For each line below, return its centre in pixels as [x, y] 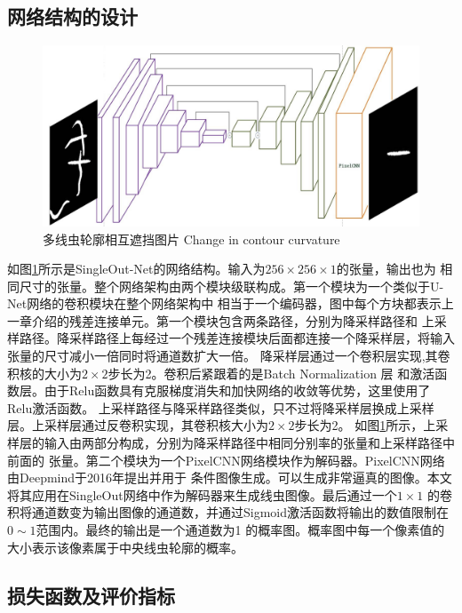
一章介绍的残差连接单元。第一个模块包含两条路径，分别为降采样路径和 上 [221, 320]
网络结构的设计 [72, 16]
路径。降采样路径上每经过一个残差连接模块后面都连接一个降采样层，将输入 [237, 338]
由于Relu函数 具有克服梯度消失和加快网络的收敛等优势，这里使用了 [237, 390]
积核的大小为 [44, 373]
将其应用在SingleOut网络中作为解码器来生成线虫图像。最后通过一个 [202, 494]
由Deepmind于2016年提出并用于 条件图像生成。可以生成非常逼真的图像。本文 [230, 478]
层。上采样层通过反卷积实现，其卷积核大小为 [138, 425]
